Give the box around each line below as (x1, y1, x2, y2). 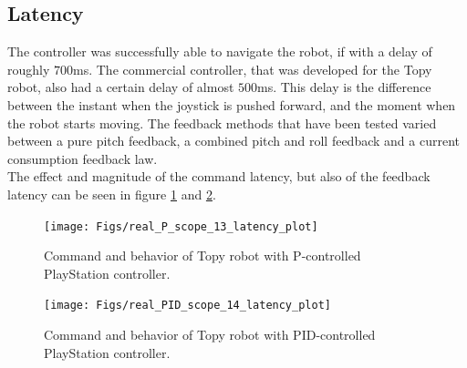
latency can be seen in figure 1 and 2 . (7, 184, 216, 203)
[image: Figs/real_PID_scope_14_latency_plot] (44, 299, 331, 312)
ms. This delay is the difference (257, 77, 431, 97)
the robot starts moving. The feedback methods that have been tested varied (7, 113, 437, 132)
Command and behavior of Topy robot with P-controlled (44, 246, 361, 265)
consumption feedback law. (7, 148, 158, 168)
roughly (7, 59, 50, 78)
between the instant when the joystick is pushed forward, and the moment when (7, 95, 456, 114)
